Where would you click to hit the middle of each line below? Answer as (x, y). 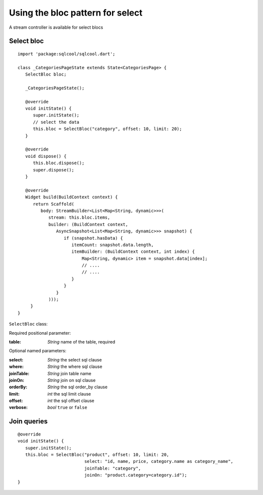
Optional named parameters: (38, 351)
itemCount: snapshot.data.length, (113, 245)
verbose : (18, 407)
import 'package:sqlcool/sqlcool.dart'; (66, 54)
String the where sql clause (75, 367)
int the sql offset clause (71, 401)
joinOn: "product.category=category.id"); (136, 475)
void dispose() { (46, 156)
